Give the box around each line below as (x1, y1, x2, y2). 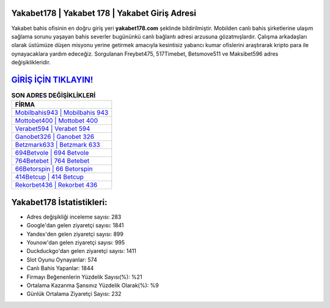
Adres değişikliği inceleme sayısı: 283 (26, 213, 122, 220)
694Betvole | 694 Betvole (15, 149, 89, 157)
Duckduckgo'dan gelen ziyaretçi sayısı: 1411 (26, 247, 137, 255)
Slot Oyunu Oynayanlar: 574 (26, 256, 98, 263)
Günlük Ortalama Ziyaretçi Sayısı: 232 (26, 290, 122, 298)
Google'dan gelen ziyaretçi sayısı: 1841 (26, 222, 124, 229)
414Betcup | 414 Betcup (15, 173, 84, 181)
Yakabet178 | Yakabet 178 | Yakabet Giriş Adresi (11, 8, 197, 18)
